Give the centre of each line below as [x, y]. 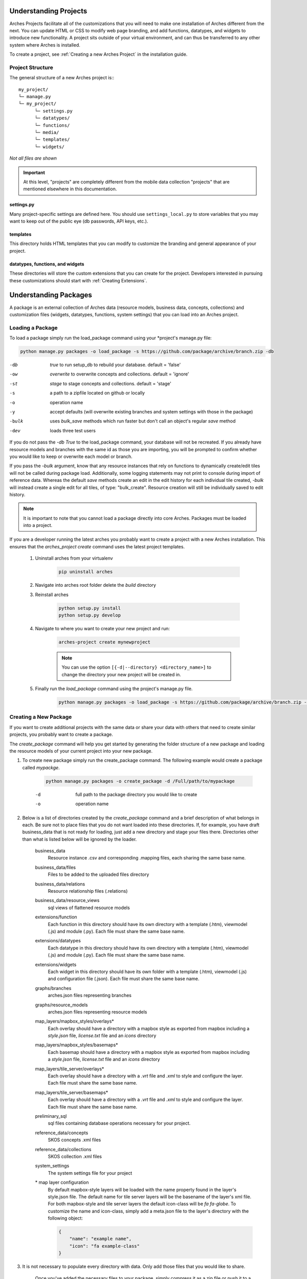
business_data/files [56, 867]
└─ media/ [47, 132]
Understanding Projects [48, 11]
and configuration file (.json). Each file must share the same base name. [124, 979]
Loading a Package [34, 327]
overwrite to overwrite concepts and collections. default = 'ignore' [119, 374]
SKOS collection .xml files [75, 1156]
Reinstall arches [52, 594]
